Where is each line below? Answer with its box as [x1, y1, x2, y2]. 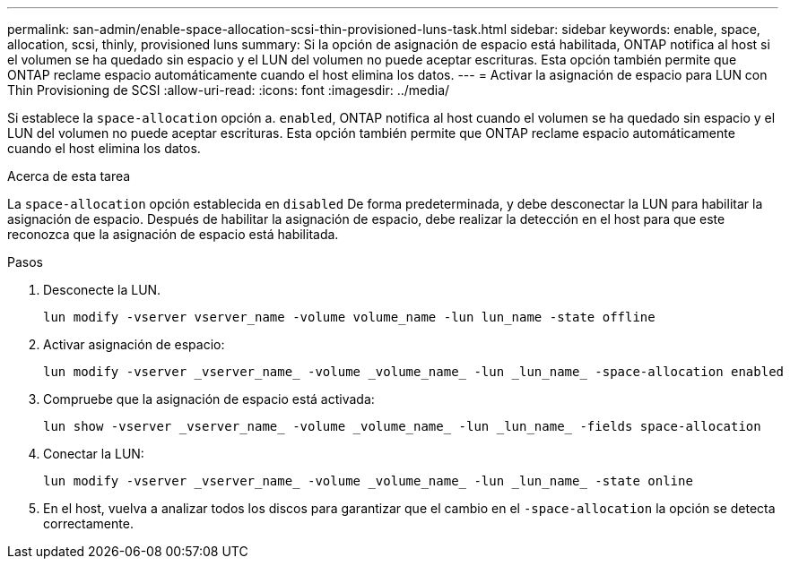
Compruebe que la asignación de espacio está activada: [43, 391, 375, 407]
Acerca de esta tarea [7, 168, 131, 184]
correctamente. [43, 516, 134, 531]
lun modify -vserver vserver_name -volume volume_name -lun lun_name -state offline [43, 310, 655, 324]
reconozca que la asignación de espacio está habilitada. [7, 227, 339, 242]
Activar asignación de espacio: [43, 337, 225, 352]
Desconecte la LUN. [43, 282, 161, 297]
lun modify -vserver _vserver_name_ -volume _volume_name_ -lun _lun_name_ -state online [43, 474, 693, 488]
